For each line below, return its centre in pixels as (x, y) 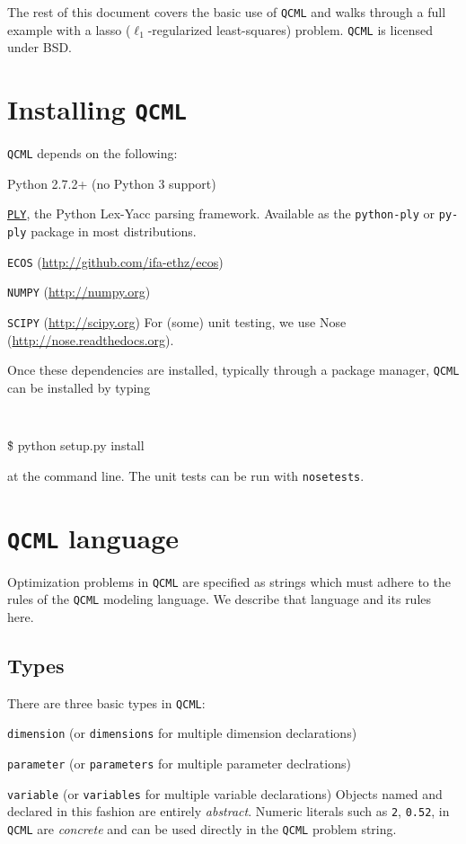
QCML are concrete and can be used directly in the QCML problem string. (202, 829)
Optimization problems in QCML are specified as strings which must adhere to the (229, 581)
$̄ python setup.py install (76, 445)
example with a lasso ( (69, 29)
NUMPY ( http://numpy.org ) (79, 292)
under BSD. (40, 47)
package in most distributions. (114, 231)
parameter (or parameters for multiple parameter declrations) (179, 764)
